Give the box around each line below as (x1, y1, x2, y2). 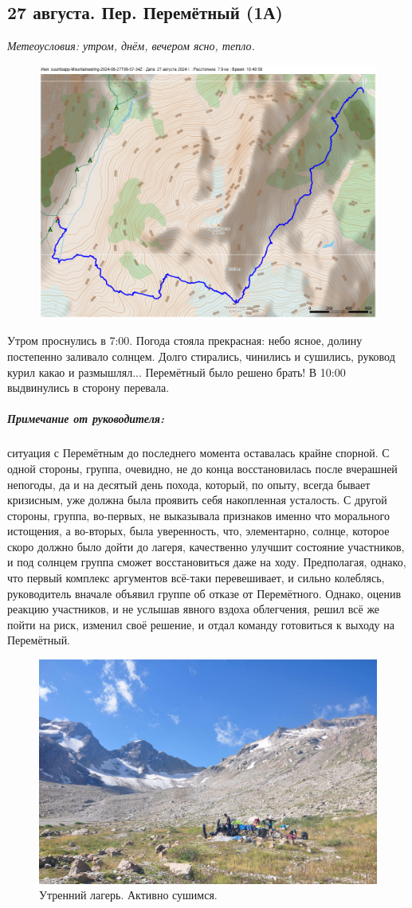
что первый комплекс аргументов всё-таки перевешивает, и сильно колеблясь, (7, 569, 385, 586)
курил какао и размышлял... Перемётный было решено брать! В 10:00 (7, 363, 346, 380)
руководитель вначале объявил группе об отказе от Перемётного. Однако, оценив (7, 585, 402, 601)
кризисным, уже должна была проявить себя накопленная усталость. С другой (7, 491, 387, 508)
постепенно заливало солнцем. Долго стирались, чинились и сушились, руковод (7, 347, 395, 364)
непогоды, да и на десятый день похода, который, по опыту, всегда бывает (7, 476, 371, 492)
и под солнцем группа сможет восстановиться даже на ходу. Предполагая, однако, (7, 554, 406, 570)
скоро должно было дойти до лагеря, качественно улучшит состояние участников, (7, 538, 405, 554)
